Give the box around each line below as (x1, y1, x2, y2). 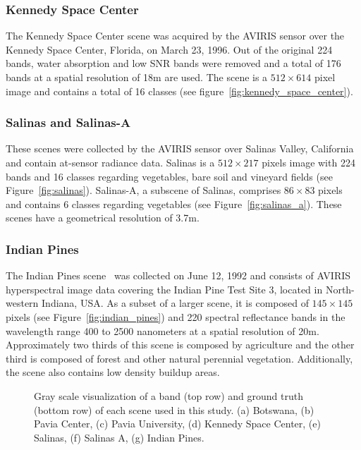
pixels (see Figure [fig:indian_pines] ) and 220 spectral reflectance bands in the (6, 309, 345, 324)
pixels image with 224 (262, 155, 355, 169)
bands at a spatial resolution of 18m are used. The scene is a (6, 70, 268, 84)
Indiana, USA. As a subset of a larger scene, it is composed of (42, 296, 309, 310)
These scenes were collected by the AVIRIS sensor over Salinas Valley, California (6, 141, 354, 156)
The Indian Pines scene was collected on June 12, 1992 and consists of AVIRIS (6, 268, 351, 283)
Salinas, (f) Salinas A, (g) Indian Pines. (34, 430, 204, 444)
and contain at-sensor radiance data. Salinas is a (6, 155, 215, 169)
